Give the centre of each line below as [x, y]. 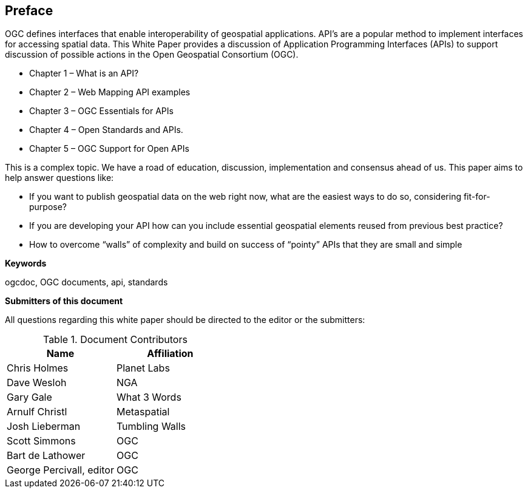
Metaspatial [143, 412]
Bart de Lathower [46, 456]
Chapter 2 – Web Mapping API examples [110, 92]
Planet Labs [143, 368]
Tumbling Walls [151, 427]
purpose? [48, 207]
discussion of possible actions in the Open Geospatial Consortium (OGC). [152, 55]
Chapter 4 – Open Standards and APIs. [106, 130]
